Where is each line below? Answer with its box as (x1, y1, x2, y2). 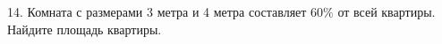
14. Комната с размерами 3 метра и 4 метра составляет (7, 3, 307, 20)
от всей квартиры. (337, 3, 436, 20)
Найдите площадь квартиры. (7, 19, 162, 38)
